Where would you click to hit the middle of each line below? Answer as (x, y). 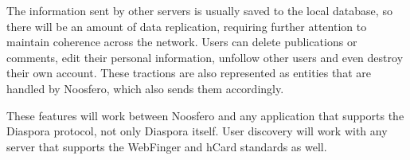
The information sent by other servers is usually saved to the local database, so (199, 10)
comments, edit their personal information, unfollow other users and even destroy (205, 57)
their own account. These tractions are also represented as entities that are (189, 73)
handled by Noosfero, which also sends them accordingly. (145, 88)
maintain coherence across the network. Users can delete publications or (182, 42)
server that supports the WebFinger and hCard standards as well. (167, 146)
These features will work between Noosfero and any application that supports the (205, 115)
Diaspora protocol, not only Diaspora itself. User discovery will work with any (197, 131)
